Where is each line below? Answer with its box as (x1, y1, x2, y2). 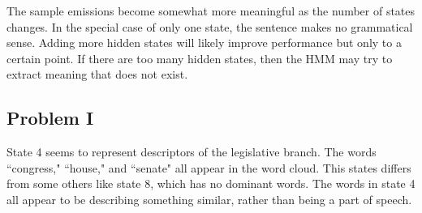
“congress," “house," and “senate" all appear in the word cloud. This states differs (6, 159, 411, 176)
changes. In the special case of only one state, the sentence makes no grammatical (6, 18, 413, 35)
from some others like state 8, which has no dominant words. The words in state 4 (6, 175, 416, 192)
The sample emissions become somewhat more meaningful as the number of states (6, 2, 416, 19)
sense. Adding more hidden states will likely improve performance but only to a (6, 34, 402, 51)
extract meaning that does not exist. (6, 66, 188, 83)
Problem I (6, 105, 94, 130)
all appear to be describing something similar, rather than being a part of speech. (6, 190, 412, 207)
